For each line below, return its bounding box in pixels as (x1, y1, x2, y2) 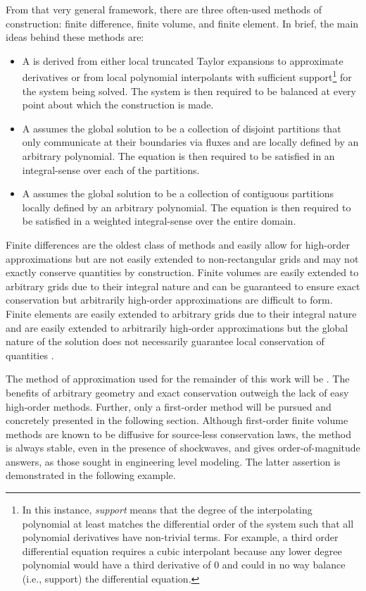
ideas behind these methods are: (6, 30, 144, 44)
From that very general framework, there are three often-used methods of (6, 2, 322, 16)
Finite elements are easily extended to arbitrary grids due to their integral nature (6, 306, 357, 321)
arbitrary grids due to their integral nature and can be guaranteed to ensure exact (6, 278, 360, 293)
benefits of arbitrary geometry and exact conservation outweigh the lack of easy (6, 385, 349, 399)
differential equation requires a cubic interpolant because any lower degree (22, 543, 342, 558)
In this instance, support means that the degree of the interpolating (22, 502, 313, 517)
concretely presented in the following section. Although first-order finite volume (6, 413, 348, 428)
